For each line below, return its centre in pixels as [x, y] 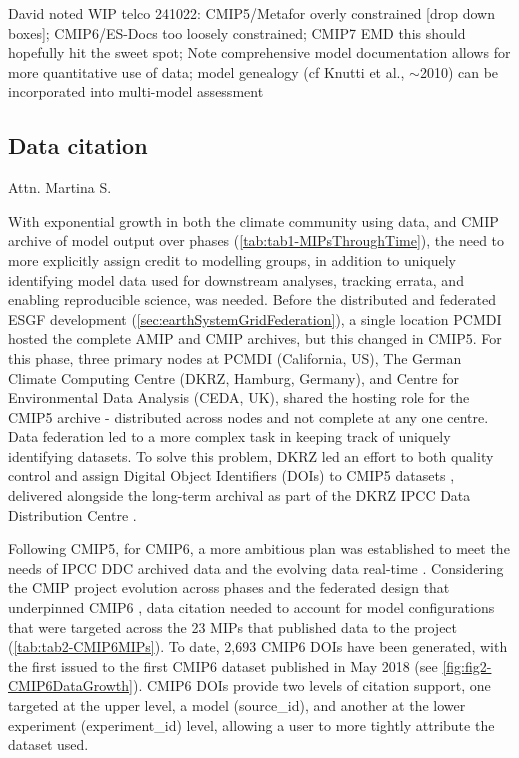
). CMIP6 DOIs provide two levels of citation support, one [312, 685]
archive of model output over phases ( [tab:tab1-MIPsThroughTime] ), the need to [256, 240]
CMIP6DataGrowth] [70, 685]
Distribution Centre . [72, 514]
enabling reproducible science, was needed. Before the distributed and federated [252, 299]
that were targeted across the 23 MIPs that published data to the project [233, 626]
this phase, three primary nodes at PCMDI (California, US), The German [235, 357]
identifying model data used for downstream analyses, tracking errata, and [236, 279]
